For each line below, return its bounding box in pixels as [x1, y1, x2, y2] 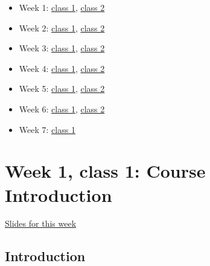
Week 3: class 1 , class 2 [19, 42, 105, 54]
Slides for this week [5, 217, 77, 230]
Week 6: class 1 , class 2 [19, 102, 105, 115]
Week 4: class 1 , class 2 [19, 62, 105, 74]
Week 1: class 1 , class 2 [19, 1, 105, 13]
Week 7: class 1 [19, 123, 75, 135]
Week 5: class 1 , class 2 [19, 82, 105, 95]
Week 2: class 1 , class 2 [19, 21, 105, 34]
